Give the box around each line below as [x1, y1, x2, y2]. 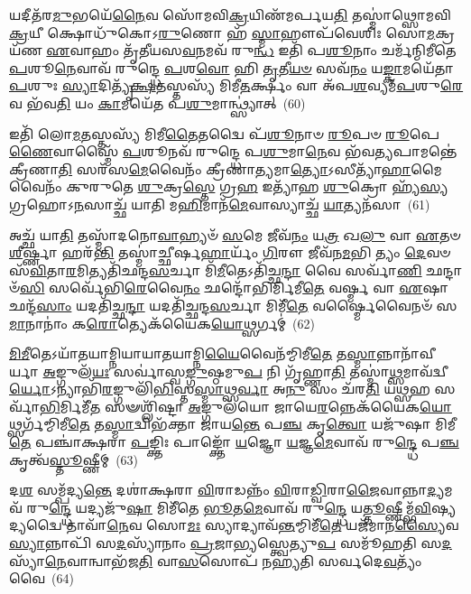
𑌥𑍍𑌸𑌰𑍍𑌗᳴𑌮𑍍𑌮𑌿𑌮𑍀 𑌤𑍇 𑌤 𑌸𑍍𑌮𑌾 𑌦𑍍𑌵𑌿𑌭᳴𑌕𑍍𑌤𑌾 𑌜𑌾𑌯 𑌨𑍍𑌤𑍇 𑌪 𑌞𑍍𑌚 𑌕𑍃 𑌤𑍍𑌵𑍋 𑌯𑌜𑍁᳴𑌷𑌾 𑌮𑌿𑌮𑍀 [9, 414, 457, 433]
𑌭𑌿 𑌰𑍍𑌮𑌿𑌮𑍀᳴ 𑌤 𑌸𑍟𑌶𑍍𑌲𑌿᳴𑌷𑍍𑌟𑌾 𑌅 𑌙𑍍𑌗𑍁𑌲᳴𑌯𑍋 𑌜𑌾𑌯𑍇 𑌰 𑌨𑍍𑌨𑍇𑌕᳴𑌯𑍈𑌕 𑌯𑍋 [39, 396, 452, 415]
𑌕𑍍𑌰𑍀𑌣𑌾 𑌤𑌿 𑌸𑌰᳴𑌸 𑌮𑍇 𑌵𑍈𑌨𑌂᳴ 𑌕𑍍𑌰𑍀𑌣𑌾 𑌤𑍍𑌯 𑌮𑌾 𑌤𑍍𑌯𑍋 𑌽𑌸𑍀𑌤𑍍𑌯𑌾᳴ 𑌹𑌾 [9, 159, 411, 178]
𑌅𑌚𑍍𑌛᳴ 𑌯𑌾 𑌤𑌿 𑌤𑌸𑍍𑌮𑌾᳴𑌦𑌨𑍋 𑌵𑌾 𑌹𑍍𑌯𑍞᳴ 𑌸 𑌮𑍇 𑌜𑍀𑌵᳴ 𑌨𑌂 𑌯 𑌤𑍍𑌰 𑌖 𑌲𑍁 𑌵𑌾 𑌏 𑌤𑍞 [9, 225, 461, 244]
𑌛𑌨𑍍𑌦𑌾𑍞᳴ [426, 260, 463, 279]
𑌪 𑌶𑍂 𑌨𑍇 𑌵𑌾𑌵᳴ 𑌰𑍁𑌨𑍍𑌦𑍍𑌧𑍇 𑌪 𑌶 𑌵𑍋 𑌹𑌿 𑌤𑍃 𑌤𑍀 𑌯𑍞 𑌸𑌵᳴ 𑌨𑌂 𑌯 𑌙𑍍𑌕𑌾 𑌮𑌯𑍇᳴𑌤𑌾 [9, 58, 454, 77]
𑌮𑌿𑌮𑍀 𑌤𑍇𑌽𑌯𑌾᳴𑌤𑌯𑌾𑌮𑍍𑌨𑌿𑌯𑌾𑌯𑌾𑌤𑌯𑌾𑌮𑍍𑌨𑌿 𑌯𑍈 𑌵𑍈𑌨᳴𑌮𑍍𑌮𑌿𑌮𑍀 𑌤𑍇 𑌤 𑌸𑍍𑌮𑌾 [9, 344, 377, 363]
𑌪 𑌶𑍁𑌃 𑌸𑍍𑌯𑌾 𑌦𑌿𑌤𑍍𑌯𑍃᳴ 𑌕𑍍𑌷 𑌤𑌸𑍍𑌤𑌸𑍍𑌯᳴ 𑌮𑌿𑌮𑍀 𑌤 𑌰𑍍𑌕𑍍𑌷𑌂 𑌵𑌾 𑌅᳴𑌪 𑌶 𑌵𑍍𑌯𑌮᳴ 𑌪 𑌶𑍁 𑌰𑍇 [9, 76, 464, 95]
